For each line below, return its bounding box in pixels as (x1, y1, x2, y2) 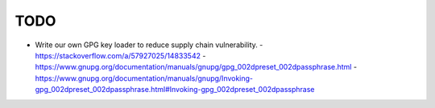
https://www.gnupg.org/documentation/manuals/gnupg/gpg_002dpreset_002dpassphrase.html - (35, 62, 358, 72)
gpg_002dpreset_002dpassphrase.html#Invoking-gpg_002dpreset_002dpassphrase (35, 85, 315, 94)
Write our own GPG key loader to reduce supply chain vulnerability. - (35, 40, 263, 50)
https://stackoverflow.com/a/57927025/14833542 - (35, 50, 206, 60)
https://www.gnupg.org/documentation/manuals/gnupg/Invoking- (35, 73, 254, 83)
